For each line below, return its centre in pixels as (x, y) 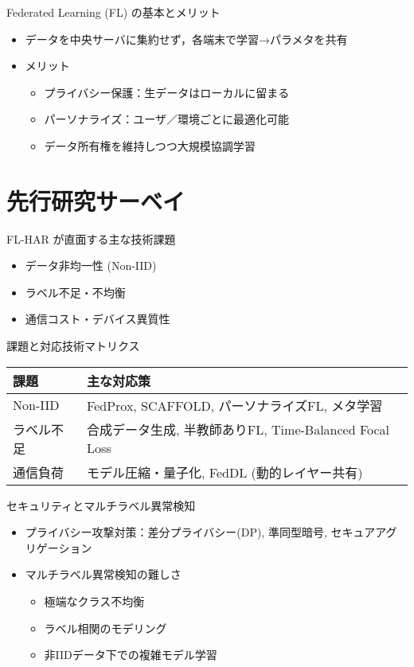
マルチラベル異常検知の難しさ (103, 574)
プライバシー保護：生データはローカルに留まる (167, 92)
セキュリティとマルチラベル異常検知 (101, 505)
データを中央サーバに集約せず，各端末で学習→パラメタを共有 (186, 39)
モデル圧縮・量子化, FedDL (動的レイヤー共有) (225, 472)
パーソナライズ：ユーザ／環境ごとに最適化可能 (166, 119)
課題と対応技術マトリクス (73, 346)
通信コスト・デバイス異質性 (98, 319)
